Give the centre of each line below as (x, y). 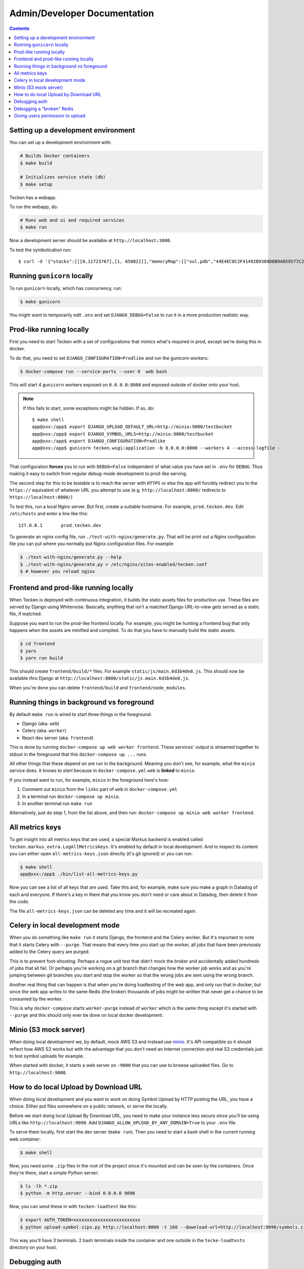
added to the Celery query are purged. (50, 952)
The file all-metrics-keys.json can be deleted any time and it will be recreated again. (103, 911)
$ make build (36, 163)
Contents (20, 28)
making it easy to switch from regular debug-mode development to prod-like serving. (98, 474)
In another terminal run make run (57, 803)
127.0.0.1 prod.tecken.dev (60, 525)
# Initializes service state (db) (63, 177)
